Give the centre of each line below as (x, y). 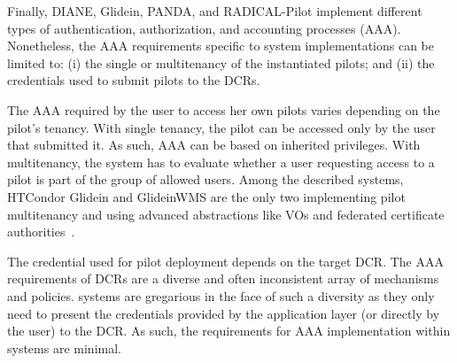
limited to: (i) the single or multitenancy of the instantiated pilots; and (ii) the (221, 62)
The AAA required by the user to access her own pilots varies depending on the (224, 109)
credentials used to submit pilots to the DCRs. (134, 80)
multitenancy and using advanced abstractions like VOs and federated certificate (226, 214)
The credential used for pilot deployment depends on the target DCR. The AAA (225, 261)
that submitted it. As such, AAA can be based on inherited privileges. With (214, 145)
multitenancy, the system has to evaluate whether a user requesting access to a (221, 162)
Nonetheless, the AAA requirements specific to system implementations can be (221, 46)
